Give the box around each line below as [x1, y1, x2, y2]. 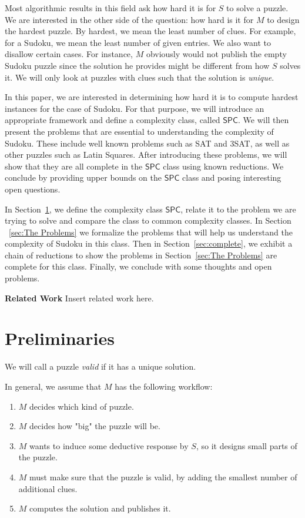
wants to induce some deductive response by [29, 439, 189, 451]
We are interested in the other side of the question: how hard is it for [5, 13, 254, 25]
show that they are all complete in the [5, 160, 143, 172]
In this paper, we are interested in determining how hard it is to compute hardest [5, 91, 299, 103]
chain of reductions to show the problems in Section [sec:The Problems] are [5, 248, 277, 261]
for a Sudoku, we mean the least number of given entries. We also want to [5, 36, 271, 48]
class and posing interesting [182, 171, 281, 184]
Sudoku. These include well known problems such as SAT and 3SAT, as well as [5, 137, 290, 149]
